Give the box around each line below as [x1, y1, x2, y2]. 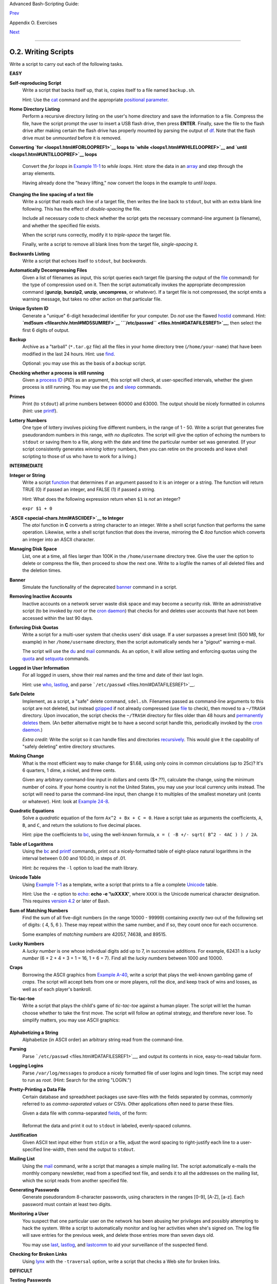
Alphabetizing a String [9, 1029, 58, 1035]
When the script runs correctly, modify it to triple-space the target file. [22, 232, 171, 238]
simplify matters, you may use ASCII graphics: [22, 1017, 120, 1023]
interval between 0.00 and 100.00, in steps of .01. [22, 855, 127, 861]
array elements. [22, 170, 56, 177]
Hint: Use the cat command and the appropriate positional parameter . [22, 97, 169, 103]
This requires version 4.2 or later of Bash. [22, 898, 110, 904]
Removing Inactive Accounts [9, 593, 72, 599]
